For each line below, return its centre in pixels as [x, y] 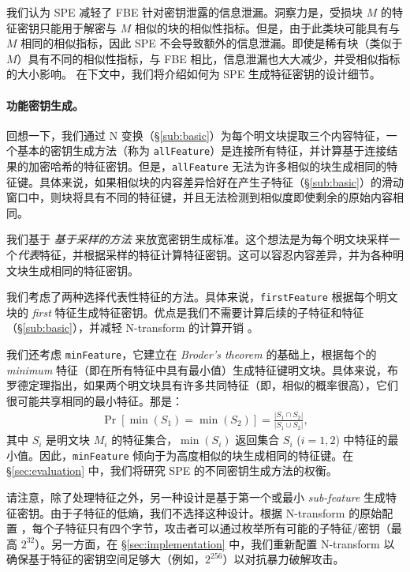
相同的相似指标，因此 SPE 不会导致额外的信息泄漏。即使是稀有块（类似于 [212, 43]
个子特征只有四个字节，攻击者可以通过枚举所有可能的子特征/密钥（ [217, 528]
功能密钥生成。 [45, 105]
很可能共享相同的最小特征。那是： [95, 400]
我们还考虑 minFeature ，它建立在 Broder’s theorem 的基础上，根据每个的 [192, 354]
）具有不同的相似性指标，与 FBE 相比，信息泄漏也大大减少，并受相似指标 [209, 58]
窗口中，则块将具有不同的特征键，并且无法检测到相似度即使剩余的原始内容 [199, 197]
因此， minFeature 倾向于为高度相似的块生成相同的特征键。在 [196, 455]
